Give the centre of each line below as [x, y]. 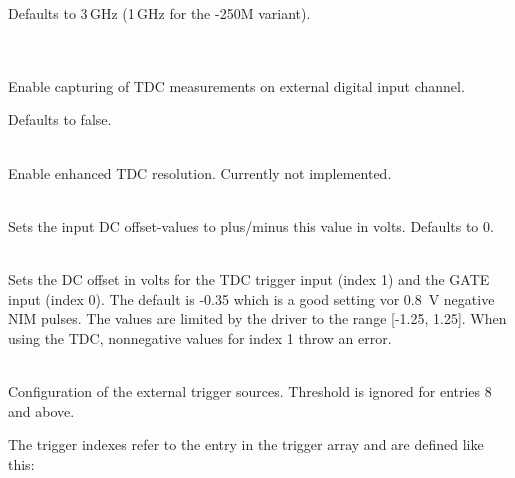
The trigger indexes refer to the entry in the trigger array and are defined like [246, 444]
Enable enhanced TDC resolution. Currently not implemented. [200, 172]
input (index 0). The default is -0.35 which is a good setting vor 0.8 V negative [251, 298]
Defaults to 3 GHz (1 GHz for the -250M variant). [159, 13]
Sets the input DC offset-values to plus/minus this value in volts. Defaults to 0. [251, 225]
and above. [41, 410]
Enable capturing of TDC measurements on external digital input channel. [236, 85]
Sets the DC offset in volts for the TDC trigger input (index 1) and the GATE [249, 278]
